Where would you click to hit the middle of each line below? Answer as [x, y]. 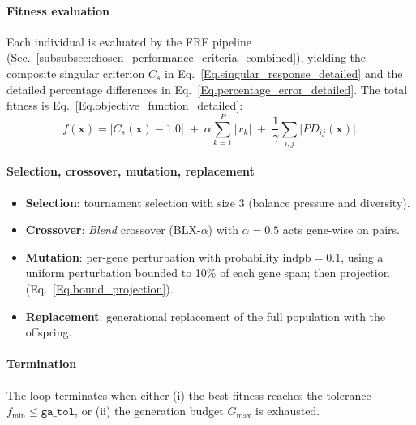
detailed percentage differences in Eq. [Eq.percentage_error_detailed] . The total [207, 89]
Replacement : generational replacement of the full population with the [206, 316]
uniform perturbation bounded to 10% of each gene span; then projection [208, 273]
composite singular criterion [76, 73]
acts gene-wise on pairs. [341, 230]
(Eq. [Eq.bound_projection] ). [99, 289]
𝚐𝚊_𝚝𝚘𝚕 [58, 412]
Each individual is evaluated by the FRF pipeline [129, 41]
